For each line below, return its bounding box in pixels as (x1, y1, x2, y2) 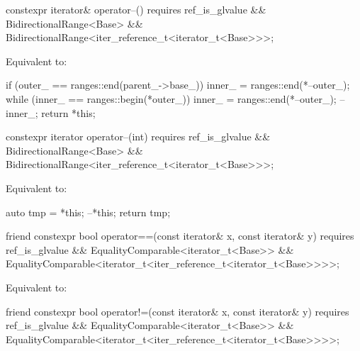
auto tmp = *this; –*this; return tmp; (6, 204, 171, 219)
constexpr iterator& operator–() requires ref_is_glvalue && (6, 2, 266, 16)
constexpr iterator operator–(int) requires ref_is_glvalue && (6, 129, 271, 144)
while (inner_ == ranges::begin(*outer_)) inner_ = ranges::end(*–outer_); (6, 91, 337, 106)
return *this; (41, 105, 96, 120)
